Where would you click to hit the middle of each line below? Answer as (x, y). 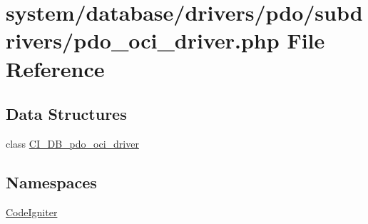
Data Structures (66, 114)
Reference (55, 68)
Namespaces (51, 182)
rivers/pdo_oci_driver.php (143, 40)
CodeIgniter (32, 212)
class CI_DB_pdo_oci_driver (72, 143)
